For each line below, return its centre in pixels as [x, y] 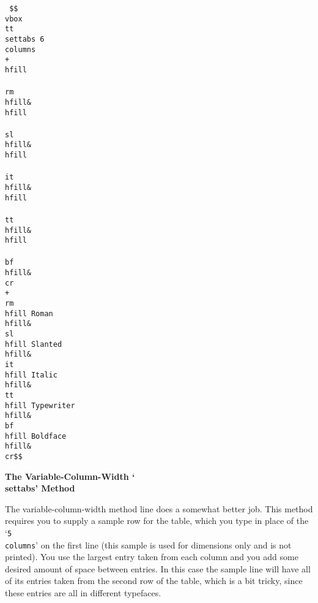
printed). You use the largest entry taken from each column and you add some [152, 557]
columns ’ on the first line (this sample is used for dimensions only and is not [148, 544]
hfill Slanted [34, 344]
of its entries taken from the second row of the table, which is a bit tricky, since [154, 581]
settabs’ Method [40, 488]
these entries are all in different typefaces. [83, 593]
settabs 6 [25, 39]
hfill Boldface [36, 436]
